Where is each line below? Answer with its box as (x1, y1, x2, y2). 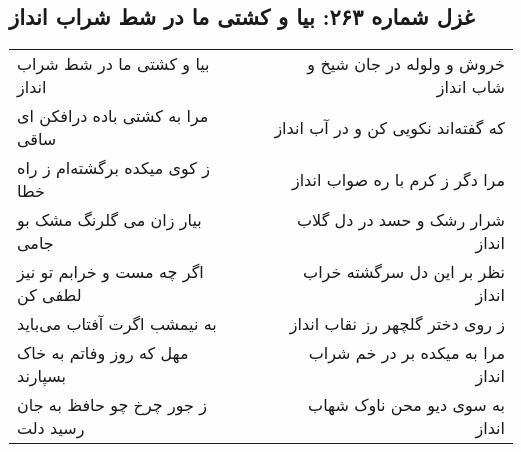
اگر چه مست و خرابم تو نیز (17, 260, 204, 284)
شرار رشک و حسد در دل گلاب (297, 208, 505, 232)
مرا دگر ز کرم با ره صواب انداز (291, 167, 505, 191)
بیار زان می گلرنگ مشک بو (17, 208, 202, 232)
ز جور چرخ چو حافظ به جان (17, 393, 207, 417)
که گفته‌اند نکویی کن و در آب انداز (274, 115, 505, 139)
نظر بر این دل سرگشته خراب (303, 260, 505, 284)
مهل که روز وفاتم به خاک (17, 341, 189, 365)
